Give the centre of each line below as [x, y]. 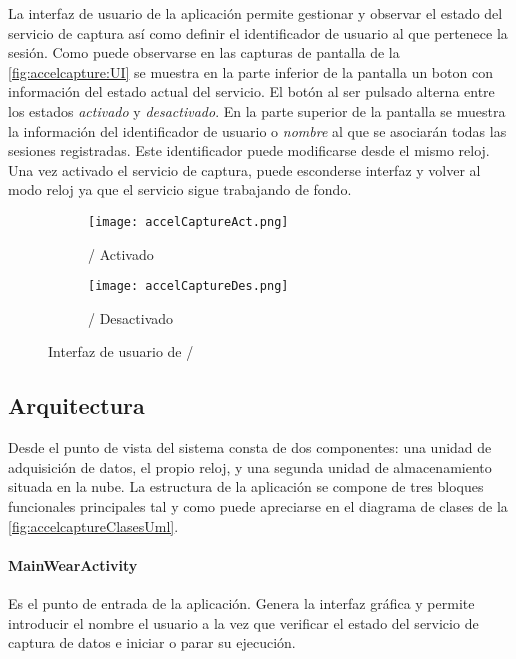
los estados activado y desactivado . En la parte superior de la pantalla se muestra [257, 110]
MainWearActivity [73, 564]
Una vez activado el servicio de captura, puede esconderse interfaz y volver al [244, 169]
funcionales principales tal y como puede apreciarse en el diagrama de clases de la [258, 506]
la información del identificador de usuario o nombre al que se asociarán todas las [257, 130]
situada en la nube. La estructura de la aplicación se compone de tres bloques [246, 486]
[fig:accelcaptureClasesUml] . [93, 525]
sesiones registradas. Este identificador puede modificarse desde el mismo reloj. [249, 150]
